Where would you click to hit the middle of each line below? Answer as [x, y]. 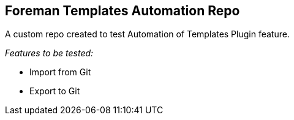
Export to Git [55, 91]
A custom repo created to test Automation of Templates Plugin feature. [147, 34]
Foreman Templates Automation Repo [123, 11]
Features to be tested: [49, 53]
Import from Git [60, 72]
